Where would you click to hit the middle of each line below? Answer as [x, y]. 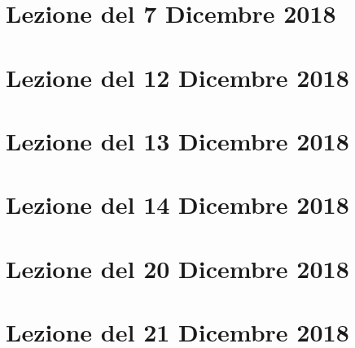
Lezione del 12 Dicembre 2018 [177, 77]
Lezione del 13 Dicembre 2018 [177, 140]
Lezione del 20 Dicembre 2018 [177, 268]
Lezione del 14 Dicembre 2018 [177, 204]
